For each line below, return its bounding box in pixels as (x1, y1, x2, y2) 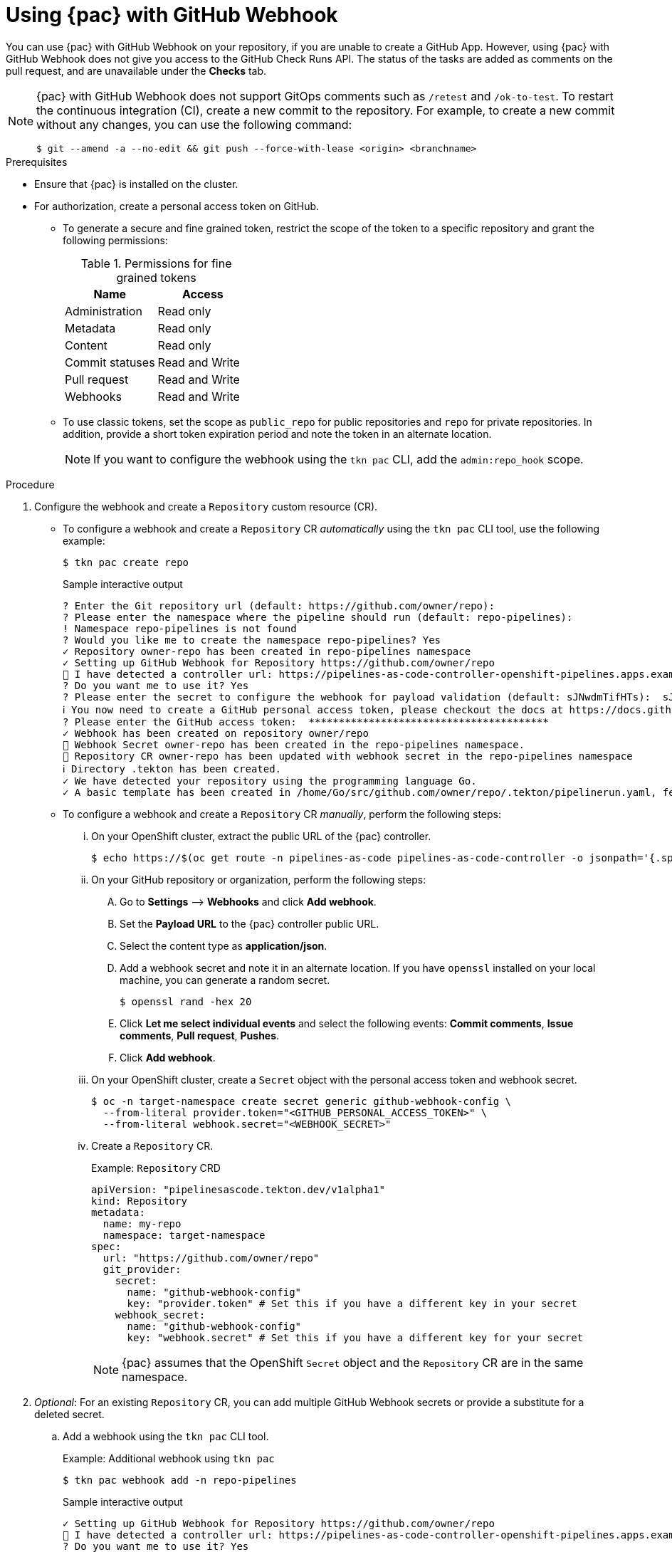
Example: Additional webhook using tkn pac (63, 1452, 275, 1464)
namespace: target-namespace (103, 1229, 266, 1241)
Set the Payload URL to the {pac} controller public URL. (120, 917, 379, 930)
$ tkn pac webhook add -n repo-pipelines (63, 1474, 297, 1486)
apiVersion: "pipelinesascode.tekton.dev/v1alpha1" (91, 1183, 386, 1195)
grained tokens (116, 270, 196, 285)
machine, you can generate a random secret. (120, 973, 330, 986)
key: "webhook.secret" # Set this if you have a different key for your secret (127, 1331, 584, 1343)
